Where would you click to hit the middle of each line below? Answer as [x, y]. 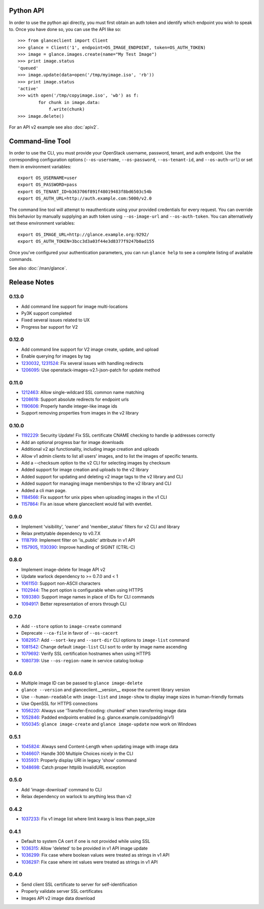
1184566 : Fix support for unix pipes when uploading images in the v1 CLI [94, 497]
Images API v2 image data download [58, 898]
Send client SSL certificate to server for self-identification [79, 884]
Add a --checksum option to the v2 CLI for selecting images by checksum [96, 463]
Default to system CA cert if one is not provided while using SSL [86, 841]
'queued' [28, 68]
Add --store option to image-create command [71, 626]
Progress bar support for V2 [50, 327]
